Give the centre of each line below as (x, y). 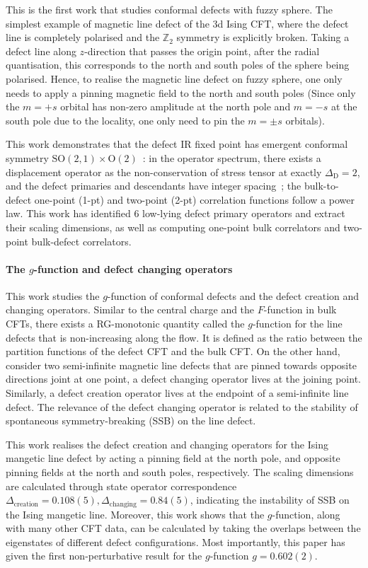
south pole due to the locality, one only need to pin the (125, 120)
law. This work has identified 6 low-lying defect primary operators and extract (176, 213)
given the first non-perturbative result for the (104, 556)
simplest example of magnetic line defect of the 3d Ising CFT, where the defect (177, 23)
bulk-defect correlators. (81, 241)
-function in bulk (300, 309)
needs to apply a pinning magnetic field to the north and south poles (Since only (181, 92)
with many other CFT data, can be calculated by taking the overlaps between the (183, 528)
